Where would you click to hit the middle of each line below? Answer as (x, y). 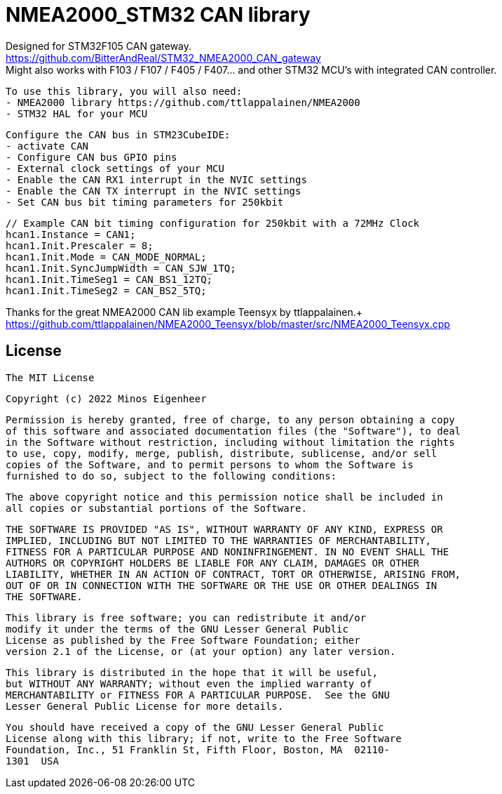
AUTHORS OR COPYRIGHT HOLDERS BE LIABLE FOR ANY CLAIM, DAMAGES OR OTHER (213, 563)
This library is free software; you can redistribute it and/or (186, 617)
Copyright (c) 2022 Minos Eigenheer (106, 398)
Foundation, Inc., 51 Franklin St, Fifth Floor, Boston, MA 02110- (198, 749)
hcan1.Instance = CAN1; (71, 234)
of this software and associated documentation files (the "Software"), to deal (233, 431)
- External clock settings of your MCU (115, 168)
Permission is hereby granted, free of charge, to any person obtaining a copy (230, 419)
